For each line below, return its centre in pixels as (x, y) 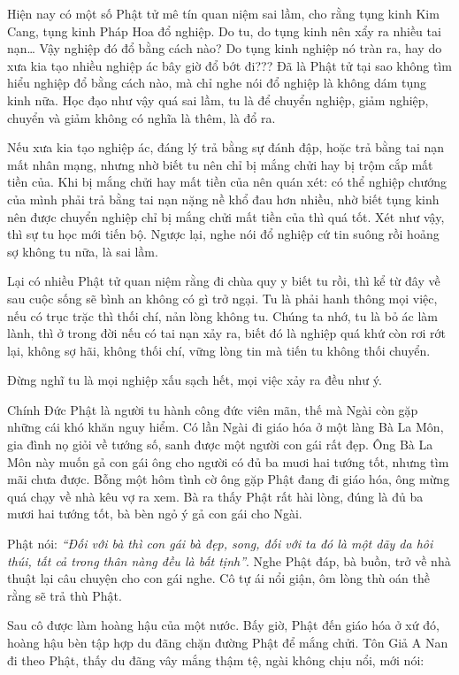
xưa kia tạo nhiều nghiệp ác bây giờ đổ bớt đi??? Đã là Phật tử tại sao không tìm (229, 65)
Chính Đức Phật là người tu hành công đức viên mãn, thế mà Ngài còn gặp (213, 409)
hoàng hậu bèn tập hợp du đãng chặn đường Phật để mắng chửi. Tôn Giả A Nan (228, 642)
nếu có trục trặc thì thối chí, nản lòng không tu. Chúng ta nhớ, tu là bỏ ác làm (223, 315)
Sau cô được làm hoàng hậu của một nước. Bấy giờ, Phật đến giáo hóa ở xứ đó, (223, 625)
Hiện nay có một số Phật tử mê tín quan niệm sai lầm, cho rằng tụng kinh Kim (223, 13)
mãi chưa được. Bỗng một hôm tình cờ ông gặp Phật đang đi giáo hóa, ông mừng (229, 479)
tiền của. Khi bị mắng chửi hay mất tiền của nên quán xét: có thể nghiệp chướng (227, 182)
